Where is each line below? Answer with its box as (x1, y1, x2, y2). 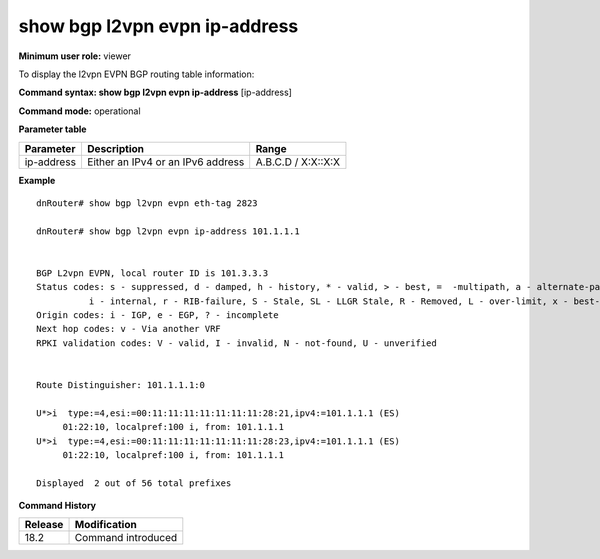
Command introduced (74, 531, 178, 545)
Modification (74, 518, 137, 532)
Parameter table (18, 123, 87, 135)
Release (24, 518, 64, 532)
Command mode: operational (18, 105, 141, 117)
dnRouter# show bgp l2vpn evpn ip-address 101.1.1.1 (36, 225, 300, 237)
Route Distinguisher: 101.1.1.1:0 (36, 379, 205, 390)
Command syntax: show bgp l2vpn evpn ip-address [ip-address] (18, 86, 292, 99)
